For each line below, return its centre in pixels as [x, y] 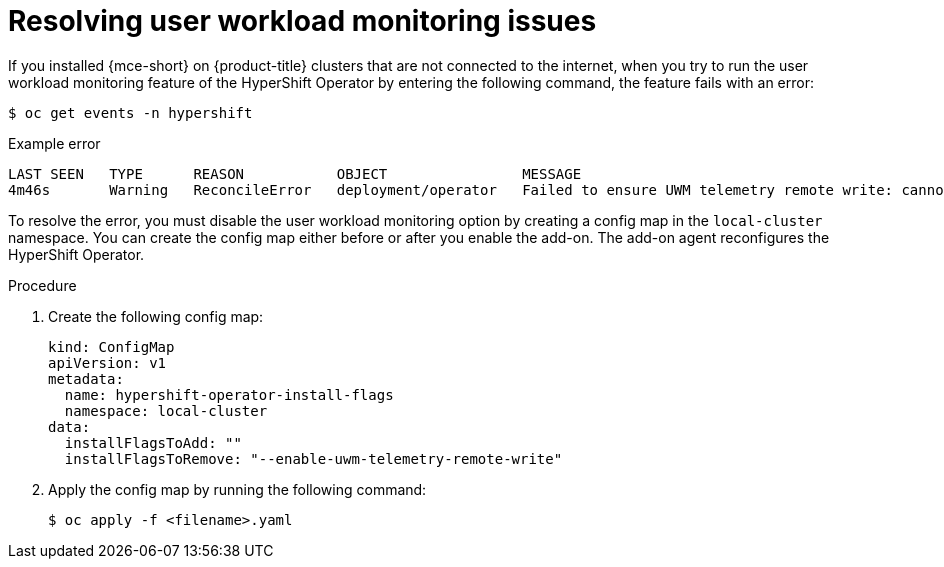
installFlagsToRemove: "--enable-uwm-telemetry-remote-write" [313, 458]
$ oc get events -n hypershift [130, 112]
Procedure [42, 285]
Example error [54, 143]
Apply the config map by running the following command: [237, 489]
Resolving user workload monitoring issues [302, 21]
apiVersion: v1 [107, 362]
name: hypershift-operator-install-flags [229, 394]
